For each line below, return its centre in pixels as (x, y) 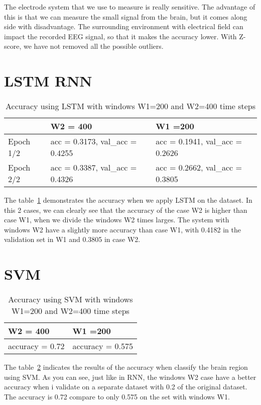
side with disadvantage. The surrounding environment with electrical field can (124, 26)
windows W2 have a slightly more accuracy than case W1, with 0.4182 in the (122, 229)
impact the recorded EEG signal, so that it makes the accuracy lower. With (120, 36)
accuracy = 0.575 (103, 346)
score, (13, 46)
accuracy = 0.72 (36, 346)
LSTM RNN (48, 81)
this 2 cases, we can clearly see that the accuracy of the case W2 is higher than (126, 210)
